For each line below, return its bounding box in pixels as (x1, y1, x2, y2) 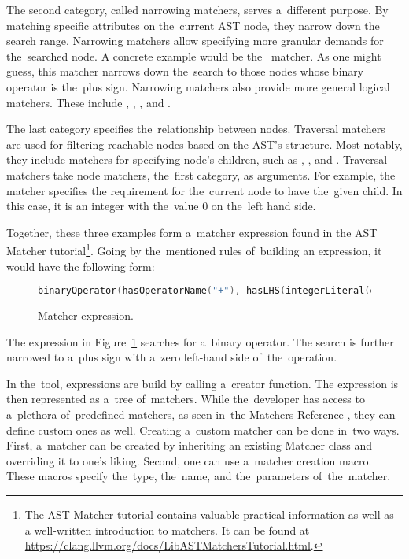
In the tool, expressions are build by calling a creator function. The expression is (6, 375, 399, 391)
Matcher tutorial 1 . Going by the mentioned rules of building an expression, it (6, 240, 382, 258)
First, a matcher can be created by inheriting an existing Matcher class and (6, 437, 373, 453)
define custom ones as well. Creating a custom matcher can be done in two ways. (6, 421, 400, 438)
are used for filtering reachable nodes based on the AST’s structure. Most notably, (6, 135, 403, 152)
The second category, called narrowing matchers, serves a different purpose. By (6, 2, 389, 17)
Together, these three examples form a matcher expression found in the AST (6, 224, 378, 240)
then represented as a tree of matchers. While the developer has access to (6, 391, 365, 407)
